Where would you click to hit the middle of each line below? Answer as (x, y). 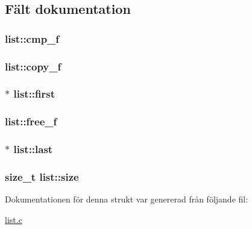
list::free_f (31, 121)
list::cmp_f (32, 38)
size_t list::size (42, 176)
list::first (34, 94)
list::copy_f (33, 66)
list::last (33, 149)
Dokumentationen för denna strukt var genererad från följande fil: (127, 199)
